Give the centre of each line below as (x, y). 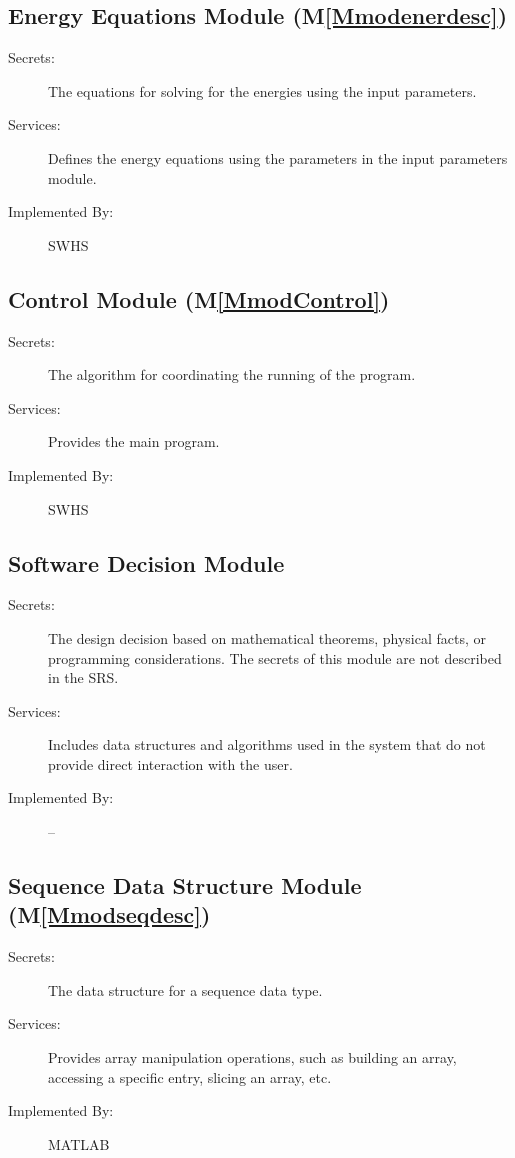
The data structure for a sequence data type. (185, 989)
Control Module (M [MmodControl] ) (199, 298)
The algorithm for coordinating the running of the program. (232, 374)
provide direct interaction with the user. (170, 763)
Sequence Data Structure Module (185, 885)
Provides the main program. (134, 441)
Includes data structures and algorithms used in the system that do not (267, 744)
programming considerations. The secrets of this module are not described (275, 657)
